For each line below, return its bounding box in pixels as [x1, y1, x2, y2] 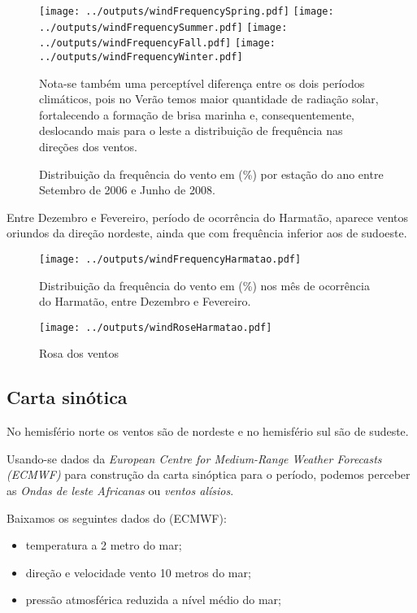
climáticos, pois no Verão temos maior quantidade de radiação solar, [39, 90, 379, 107]
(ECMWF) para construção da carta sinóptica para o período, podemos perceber [7, 466, 410, 483]
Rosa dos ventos [39, 345, 119, 362]
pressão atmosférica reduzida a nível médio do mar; [25, 591, 281, 608]
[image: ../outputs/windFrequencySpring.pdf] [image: [39, 6, 334, 17]
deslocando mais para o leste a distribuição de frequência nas [39, 122, 343, 139]
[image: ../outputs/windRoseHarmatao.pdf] [39, 321, 272, 333]
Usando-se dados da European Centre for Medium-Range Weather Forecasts [7, 450, 382, 467]
